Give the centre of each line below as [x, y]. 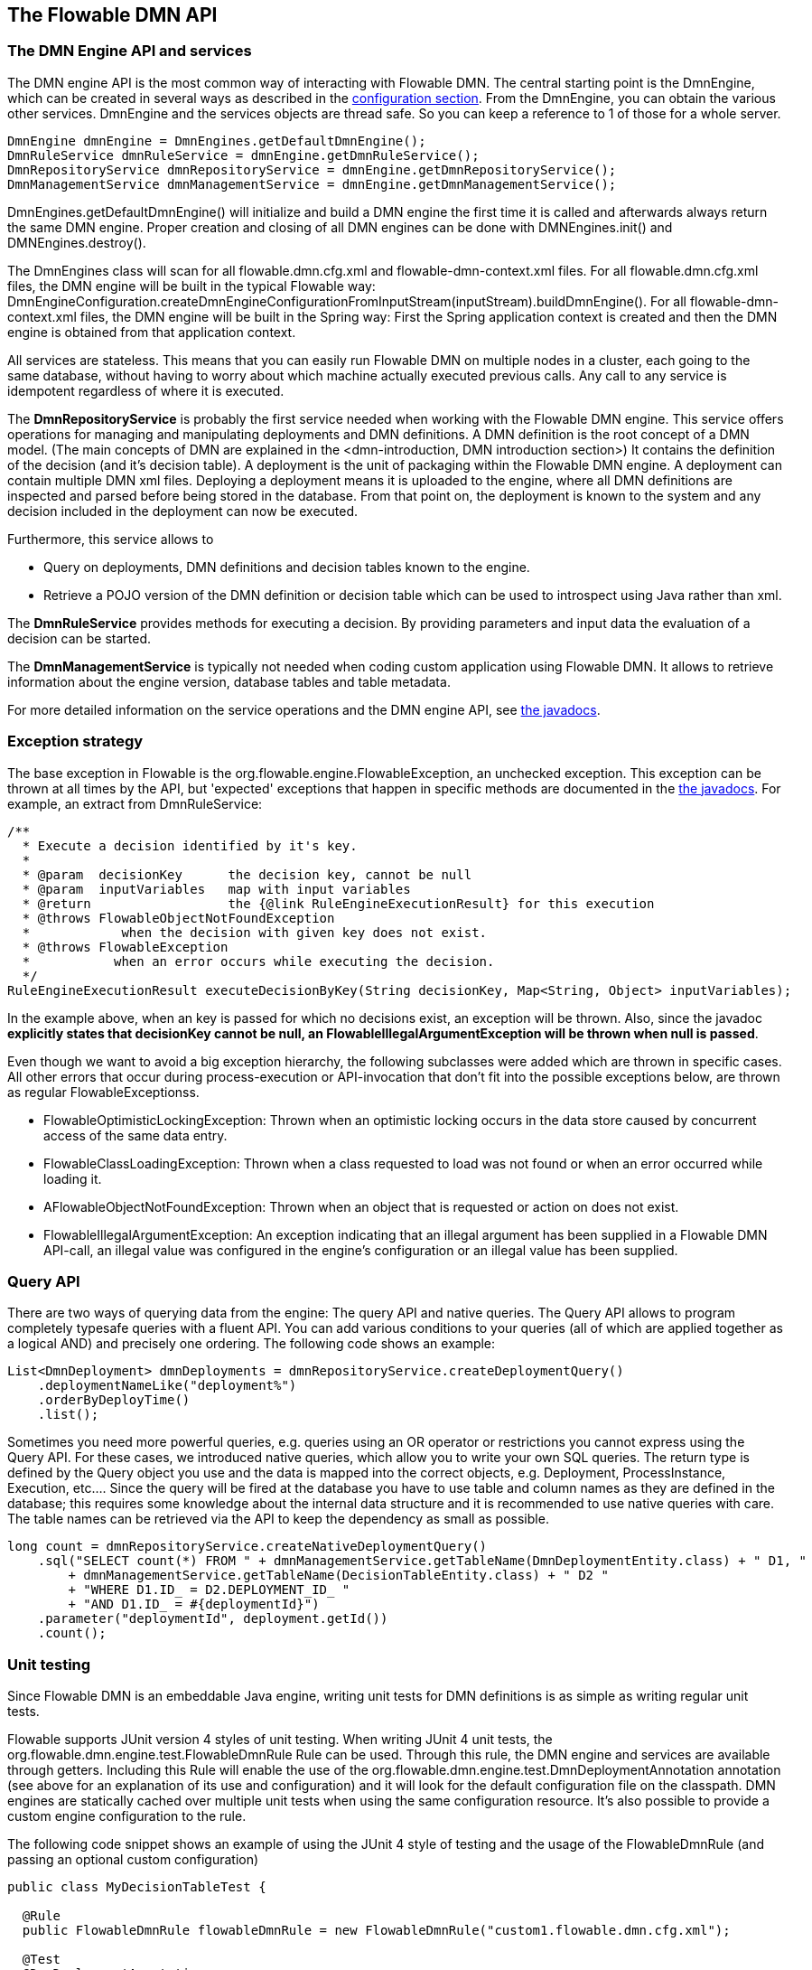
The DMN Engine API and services [130, 51]
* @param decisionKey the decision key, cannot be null [247, 874]
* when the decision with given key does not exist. [255, 932]
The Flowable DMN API [112, 15]
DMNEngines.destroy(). [77, 242]
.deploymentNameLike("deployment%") [167, 1386]
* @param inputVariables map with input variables [216, 889]
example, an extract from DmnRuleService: [135, 803]
